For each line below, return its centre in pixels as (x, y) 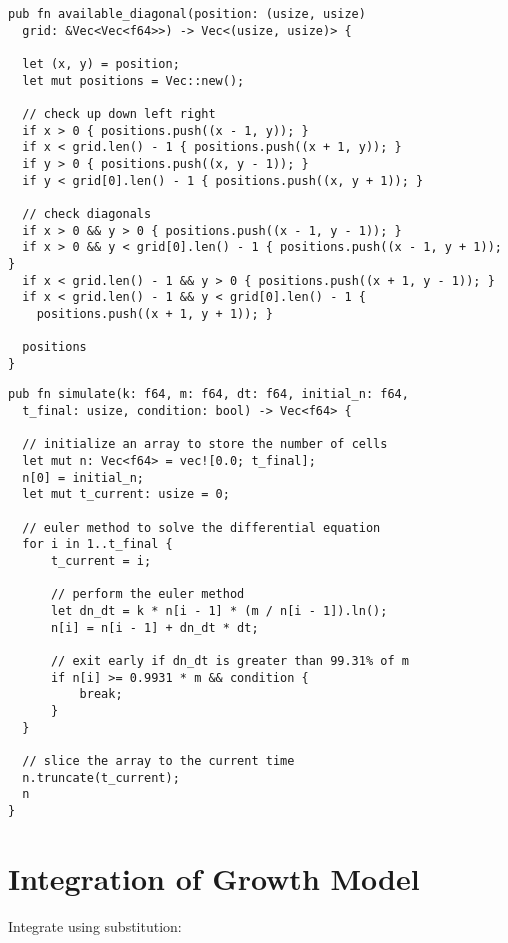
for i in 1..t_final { (97, 544)
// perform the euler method (147, 594)
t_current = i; (101, 561)
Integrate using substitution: (95, 925)
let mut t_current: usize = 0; (126, 494)
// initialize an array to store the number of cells (205, 444)
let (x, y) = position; (101, 63)
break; (101, 694)
